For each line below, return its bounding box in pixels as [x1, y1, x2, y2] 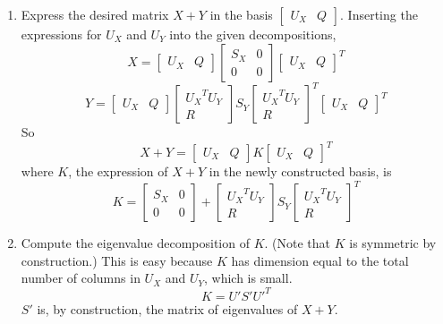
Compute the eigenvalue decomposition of [21, 234, 250, 252]
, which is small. [204, 269, 293, 287]
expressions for [21, 25, 102, 43]
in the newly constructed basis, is [209, 162, 392, 181]
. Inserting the [340, 5, 418, 23]
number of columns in [21, 269, 141, 287]
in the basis [209, 5, 273, 23]
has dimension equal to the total [231, 251, 409, 269]
